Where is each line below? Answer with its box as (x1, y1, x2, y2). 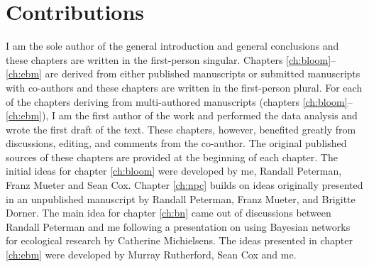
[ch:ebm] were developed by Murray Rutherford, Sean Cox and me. (6, 247, 297, 262)
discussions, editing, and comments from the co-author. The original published (6, 136, 347, 151)
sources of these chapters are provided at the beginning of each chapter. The (6, 149, 338, 164)
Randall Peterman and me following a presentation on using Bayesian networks (6, 219, 351, 234)
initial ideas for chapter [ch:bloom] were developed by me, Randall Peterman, (6, 163, 342, 178)
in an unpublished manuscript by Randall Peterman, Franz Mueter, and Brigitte (6, 191, 356, 206)
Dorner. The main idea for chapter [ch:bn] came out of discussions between (6, 205, 331, 220)
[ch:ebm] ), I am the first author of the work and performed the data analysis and (6, 108, 358, 123)
